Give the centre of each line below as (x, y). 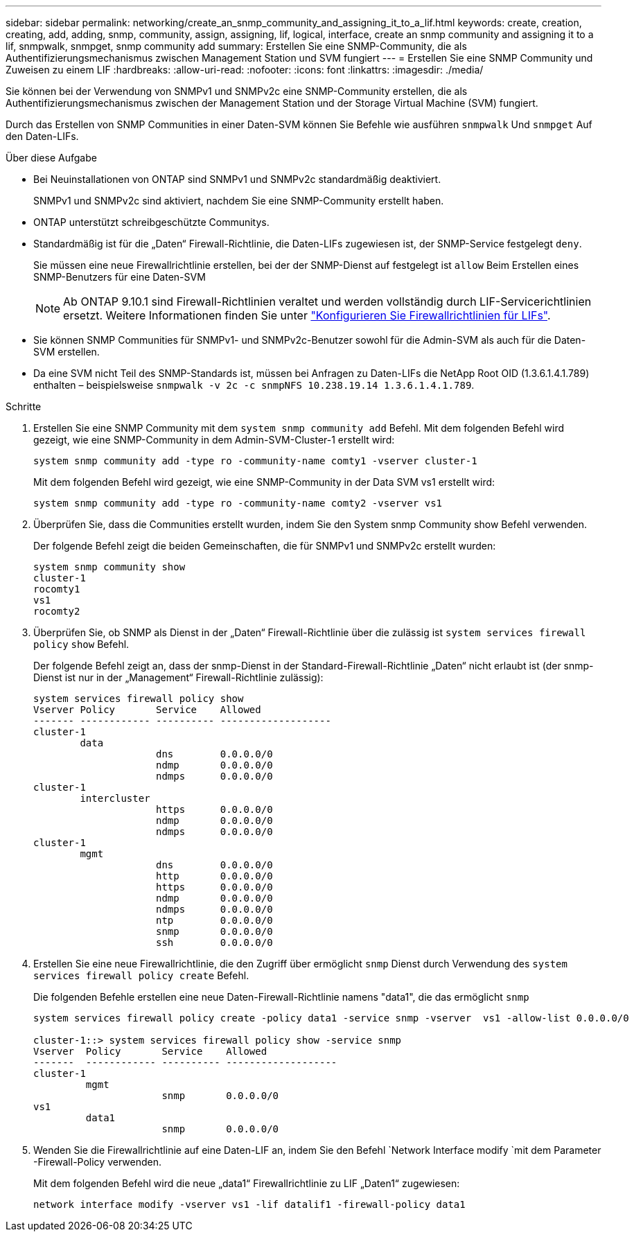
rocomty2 (57, 611)
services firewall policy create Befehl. (141, 975)
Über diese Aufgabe (51, 158)
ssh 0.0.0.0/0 (214, 942)
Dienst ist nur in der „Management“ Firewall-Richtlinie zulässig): (178, 677)
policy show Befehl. (81, 644)
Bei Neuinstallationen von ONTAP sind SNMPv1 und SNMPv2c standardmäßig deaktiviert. (237, 179)
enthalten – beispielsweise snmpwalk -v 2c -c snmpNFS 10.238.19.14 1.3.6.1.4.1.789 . (254, 385)
